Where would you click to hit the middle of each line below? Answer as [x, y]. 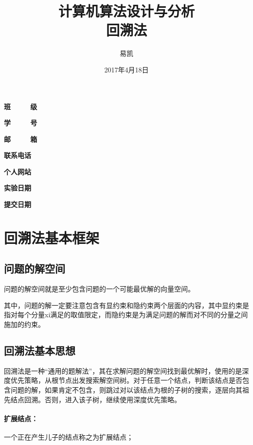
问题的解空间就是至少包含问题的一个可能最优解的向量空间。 [99, 289]
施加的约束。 [24, 324]
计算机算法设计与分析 [126, 11]
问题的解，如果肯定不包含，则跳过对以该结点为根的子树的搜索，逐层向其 [126, 390]
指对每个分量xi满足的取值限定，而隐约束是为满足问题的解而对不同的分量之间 [126, 315]
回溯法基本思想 [40, 350]
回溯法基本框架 [52, 237]
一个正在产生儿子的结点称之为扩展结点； [69, 436]
